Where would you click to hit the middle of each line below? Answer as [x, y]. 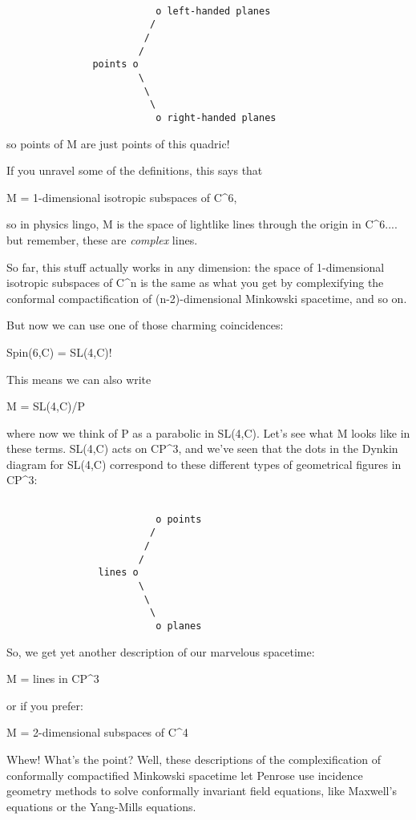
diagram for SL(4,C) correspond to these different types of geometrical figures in [204, 464]
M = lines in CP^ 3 [53, 679]
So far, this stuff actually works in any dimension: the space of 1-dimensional [196, 267]
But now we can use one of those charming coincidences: [145, 325]
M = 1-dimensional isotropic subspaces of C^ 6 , [122, 197]
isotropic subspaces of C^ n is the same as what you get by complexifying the [195, 283]
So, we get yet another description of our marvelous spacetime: [161, 651]
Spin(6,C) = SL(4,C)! [59, 351]
